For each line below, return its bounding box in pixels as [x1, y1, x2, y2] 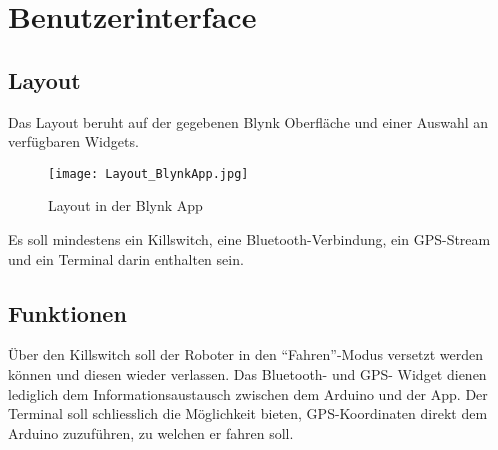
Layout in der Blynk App [48, 195, 203, 216]
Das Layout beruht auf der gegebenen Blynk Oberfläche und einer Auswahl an [8, 111, 489, 132]
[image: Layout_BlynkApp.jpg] [48, 166, 249, 181]
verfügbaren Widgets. [8, 131, 139, 152]
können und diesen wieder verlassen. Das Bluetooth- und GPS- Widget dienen [8, 364, 487, 384]
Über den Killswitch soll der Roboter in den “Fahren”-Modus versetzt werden [8, 344, 483, 365]
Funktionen [8, 297, 127, 328]
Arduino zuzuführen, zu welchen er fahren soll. [8, 422, 294, 443]
